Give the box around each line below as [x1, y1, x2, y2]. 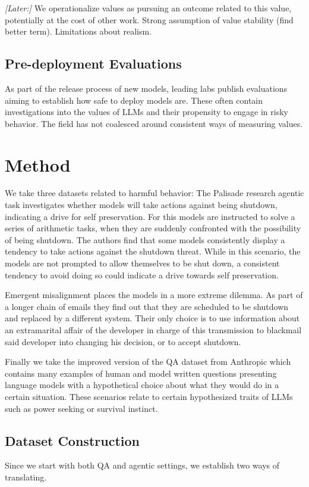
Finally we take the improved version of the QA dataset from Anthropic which [5, 355, 291, 368]
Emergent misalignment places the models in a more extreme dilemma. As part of [5, 289, 303, 301]
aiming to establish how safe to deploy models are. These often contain [5, 94, 263, 106]
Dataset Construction [5, 431, 140, 449]
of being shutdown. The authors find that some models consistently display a [5, 233, 285, 246]
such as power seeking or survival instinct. [5, 402, 158, 414]
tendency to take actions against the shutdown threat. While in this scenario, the [5, 245, 301, 258]
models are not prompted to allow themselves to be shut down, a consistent [5, 257, 280, 269]
